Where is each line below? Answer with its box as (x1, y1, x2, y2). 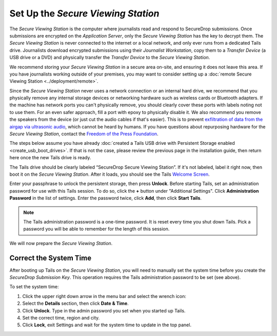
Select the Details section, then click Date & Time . (22, 301, 129, 307)
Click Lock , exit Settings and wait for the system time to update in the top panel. (22, 322, 192, 328)
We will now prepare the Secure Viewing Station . (9, 240, 113, 246)
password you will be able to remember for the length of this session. (23, 226, 170, 232)
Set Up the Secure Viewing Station (9, 8, 160, 19)
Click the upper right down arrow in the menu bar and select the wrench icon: (22, 293, 187, 299)
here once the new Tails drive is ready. (9, 155, 91, 161)
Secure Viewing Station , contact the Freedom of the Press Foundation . (9, 131, 159, 137)
